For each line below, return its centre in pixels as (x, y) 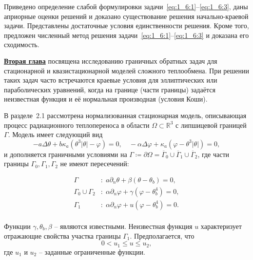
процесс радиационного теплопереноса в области (77, 125)
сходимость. (22, 44)
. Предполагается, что (162, 235)
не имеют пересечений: (95, 164)
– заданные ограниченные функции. (92, 251)
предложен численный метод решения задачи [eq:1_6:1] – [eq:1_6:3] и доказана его (126, 35)
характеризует (221, 226)
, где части (214, 154)
